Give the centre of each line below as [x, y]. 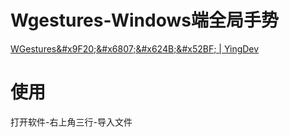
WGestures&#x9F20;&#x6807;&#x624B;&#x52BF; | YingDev [135, 48]
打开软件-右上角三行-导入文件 [71, 122]
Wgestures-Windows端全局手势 [144, 20]
